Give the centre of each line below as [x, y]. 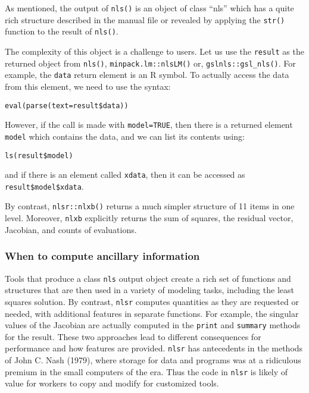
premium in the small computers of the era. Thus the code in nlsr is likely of [146, 371]
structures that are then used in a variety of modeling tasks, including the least [149, 290]
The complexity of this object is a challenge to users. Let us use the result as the [154, 51]
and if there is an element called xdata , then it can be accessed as [125, 175]
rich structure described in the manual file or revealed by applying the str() [145, 19]
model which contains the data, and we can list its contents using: [125, 136]
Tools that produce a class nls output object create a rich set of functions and [148, 278]
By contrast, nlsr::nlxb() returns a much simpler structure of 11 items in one [150, 206]
